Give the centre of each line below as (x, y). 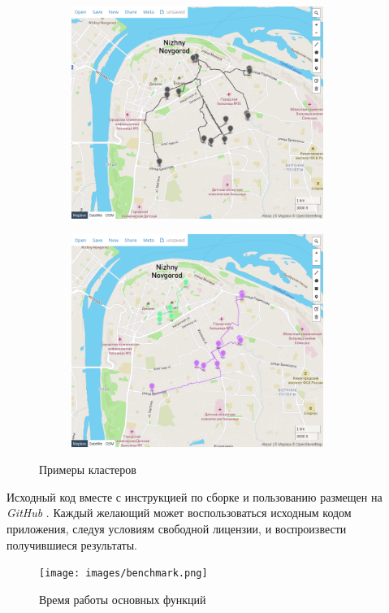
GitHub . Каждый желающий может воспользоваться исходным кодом (179, 513)
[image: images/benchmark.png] (123, 574)
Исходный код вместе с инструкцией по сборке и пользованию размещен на (194, 496)
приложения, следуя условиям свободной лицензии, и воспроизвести (177, 528)
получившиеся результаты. (72, 544)
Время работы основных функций (123, 599)
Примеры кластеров (88, 470)
